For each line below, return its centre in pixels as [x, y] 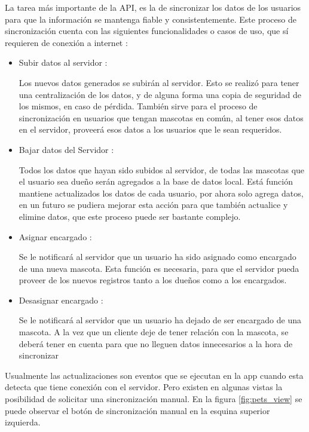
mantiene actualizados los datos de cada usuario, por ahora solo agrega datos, [161, 193]
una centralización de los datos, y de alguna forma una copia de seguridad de [160, 94]
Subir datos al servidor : [63, 62]
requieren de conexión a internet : [66, 42]
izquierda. [23, 422]
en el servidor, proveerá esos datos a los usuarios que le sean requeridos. [150, 129]
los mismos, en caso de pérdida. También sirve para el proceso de [138, 106]
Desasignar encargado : [61, 300]
